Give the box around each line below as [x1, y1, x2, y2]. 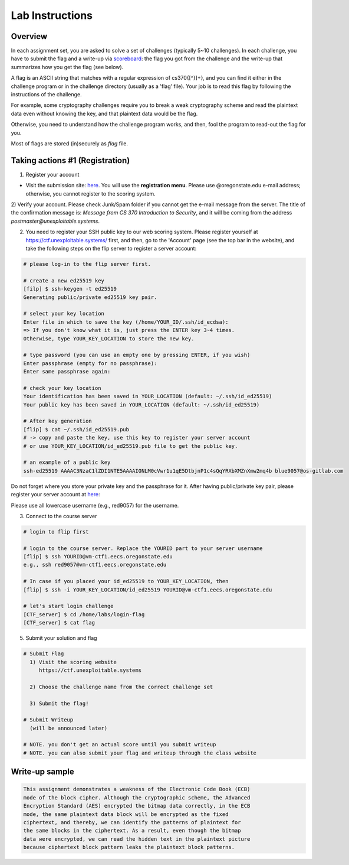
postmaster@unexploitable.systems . [11, 217, 100, 225]
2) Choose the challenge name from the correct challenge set [29, 683, 213, 690]
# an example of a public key [23, 459, 111, 466]
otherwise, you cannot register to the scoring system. [25, 190, 156, 197]
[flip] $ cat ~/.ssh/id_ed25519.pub [23, 426, 130, 432]
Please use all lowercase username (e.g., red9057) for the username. [11, 502, 179, 509]
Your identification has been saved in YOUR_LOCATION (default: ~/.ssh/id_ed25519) [23, 393, 272, 400]
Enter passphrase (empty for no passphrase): [23, 360, 157, 366]
